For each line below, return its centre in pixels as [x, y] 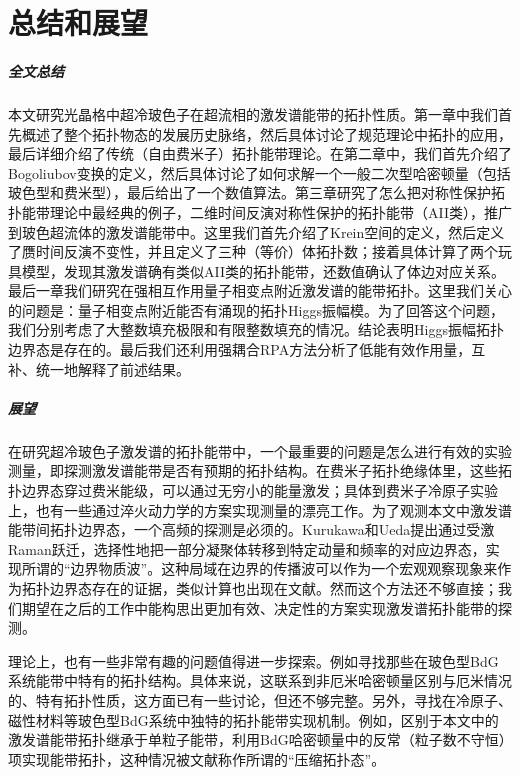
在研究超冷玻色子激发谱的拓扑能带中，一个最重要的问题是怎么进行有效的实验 [260, 450]
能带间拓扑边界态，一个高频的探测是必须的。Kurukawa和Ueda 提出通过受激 [251, 529]
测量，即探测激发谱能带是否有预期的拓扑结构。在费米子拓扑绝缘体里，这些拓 [260, 470]
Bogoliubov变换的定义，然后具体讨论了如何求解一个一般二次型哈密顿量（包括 [259, 172]
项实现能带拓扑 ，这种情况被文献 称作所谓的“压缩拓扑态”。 [197, 758]
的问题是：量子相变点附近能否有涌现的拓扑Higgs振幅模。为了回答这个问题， [256, 309]
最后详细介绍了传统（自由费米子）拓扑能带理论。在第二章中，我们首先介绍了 [260, 153]
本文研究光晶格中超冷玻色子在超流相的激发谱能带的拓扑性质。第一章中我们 [253, 113]
